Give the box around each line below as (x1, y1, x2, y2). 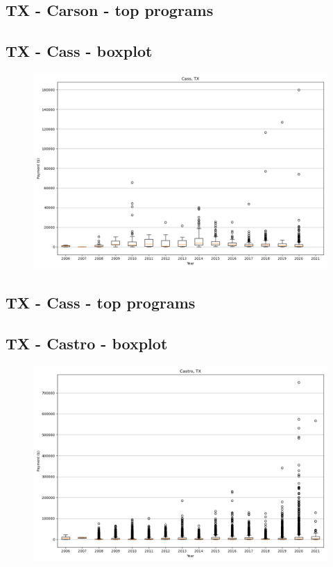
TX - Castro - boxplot (6, 333, 168, 354)
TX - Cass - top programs (6, 292, 196, 313)
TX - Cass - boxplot (6, 40, 153, 62)
